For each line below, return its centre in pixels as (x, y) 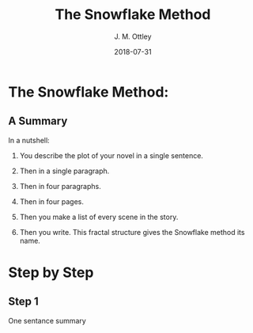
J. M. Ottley (133, 36)
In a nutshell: (29, 140)
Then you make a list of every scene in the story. (99, 217)
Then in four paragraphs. (60, 186)
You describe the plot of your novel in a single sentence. (111, 155)
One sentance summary (47, 320)
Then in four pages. (52, 201)
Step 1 (24, 302)
